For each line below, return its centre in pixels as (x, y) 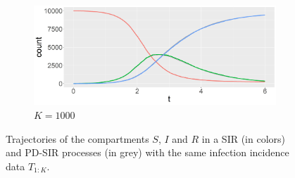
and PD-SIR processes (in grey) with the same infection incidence (147, 152)
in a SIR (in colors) (243, 138)
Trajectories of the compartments (77, 138)
